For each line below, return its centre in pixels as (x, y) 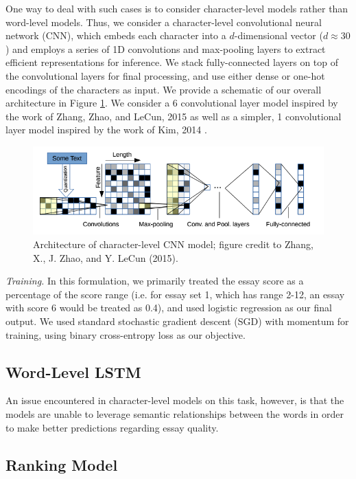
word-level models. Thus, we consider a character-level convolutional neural (164, 22)
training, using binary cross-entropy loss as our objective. (126, 334)
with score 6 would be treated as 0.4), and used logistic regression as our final (169, 308)
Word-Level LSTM (73, 371)
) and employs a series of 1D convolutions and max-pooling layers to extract (166, 48)
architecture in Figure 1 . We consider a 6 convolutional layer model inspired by (172, 103)
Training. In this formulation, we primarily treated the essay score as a (155, 281)
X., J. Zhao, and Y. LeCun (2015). (106, 257)
